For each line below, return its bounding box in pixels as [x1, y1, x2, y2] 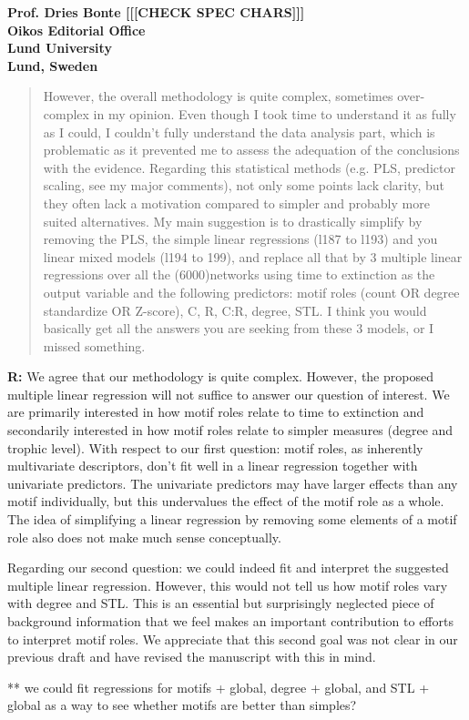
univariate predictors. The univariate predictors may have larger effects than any [7, 473, 458, 492]
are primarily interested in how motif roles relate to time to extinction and [7, 402, 424, 421]
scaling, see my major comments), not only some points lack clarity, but [43, 176, 445, 195]
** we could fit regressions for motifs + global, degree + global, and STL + [7, 677, 430, 696]
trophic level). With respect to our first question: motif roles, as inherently [7, 438, 423, 457]
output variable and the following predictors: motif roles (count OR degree [43, 282, 460, 301]
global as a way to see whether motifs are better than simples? [7, 695, 357, 715]
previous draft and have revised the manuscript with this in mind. [7, 647, 376, 666]
